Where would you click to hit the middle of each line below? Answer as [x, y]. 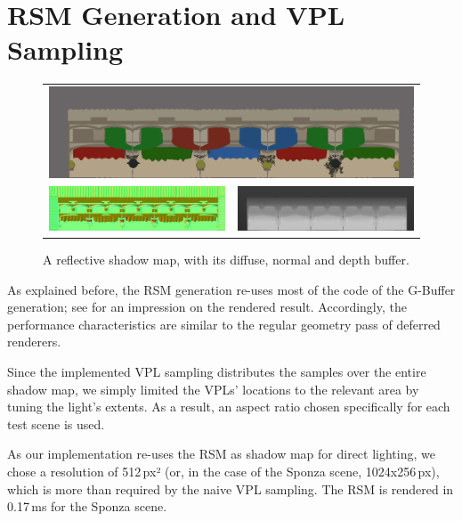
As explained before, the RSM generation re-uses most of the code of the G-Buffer [231, 289]
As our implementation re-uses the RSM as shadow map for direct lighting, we [221, 454]
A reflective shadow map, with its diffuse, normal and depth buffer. [226, 259]
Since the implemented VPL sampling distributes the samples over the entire [217, 371]
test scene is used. [56, 423]
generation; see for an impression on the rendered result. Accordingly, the [207, 307]
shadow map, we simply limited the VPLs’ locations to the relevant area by [213, 389]
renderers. [34, 342]
